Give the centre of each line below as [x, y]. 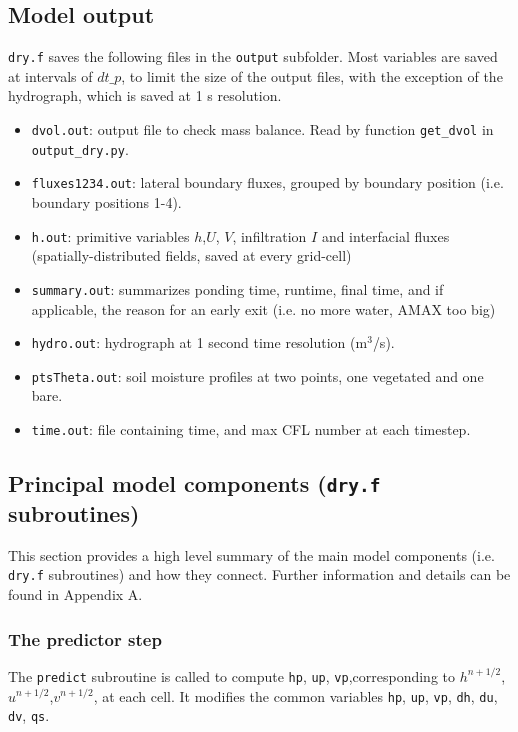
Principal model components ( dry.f [194, 483]
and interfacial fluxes [385, 235]
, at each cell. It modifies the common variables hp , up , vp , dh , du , [295, 695]
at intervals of [50, 75]
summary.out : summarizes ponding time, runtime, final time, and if [237, 288]
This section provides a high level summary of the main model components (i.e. [251, 554]
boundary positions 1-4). [106, 202]
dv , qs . [29, 715]
